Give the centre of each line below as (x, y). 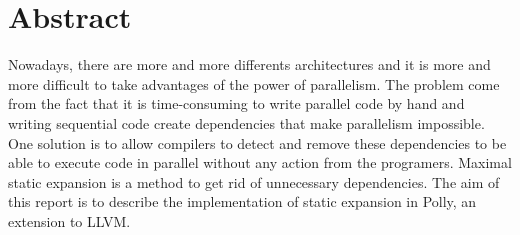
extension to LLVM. (69, 220)
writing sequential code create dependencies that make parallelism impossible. (246, 122)
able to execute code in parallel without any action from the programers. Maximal (260, 162)
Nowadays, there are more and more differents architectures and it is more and (249, 64)
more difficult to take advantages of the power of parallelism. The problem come (254, 83)
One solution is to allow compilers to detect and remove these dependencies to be (257, 142)
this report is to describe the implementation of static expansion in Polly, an (242, 201)
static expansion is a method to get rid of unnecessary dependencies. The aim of (254, 181)
